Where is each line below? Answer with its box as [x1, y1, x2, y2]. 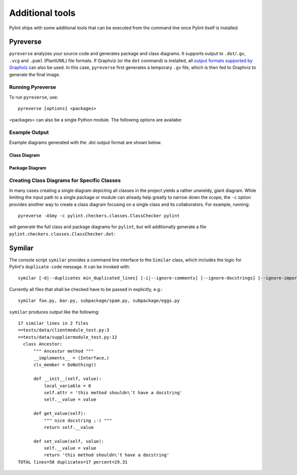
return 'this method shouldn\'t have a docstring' [44, 452, 169, 458]
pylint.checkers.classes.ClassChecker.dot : [9, 231, 115, 237]
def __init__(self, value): [33, 376, 101, 382]
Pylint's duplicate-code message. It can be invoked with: [9, 264, 131, 270]
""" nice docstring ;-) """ [44, 417, 112, 423]
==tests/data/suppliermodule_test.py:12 [18, 334, 117, 340]
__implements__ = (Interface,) [33, 355, 110, 360]
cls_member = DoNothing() [33, 362, 97, 368]
